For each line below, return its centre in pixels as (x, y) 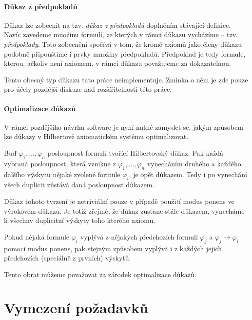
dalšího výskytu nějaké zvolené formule (62, 174)
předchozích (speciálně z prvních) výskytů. (68, 258)
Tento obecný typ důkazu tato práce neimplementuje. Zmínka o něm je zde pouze (126, 79)
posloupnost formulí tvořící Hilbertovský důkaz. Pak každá (135, 152)
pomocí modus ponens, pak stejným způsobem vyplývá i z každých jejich (113, 248)
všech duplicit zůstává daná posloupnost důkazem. (79, 185)
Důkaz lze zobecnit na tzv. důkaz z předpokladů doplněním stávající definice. (117, 25)
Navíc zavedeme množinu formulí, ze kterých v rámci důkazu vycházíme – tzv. (121, 34)
